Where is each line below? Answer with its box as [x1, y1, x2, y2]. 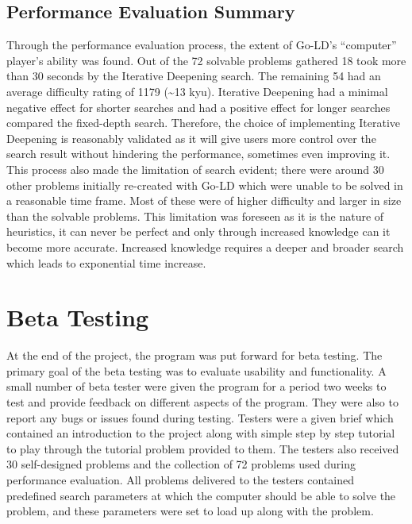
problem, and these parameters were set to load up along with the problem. [6, 503, 374, 519]
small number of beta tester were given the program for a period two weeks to [6, 378, 387, 395]
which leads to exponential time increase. [6, 254, 206, 271]
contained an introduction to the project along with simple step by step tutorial [6, 425, 395, 441]
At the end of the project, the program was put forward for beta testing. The [6, 347, 383, 364]
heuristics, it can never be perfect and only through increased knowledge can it [6, 223, 391, 240]
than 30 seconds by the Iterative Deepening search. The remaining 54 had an [6, 67, 381, 84]
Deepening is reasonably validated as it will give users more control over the [6, 129, 376, 146]
